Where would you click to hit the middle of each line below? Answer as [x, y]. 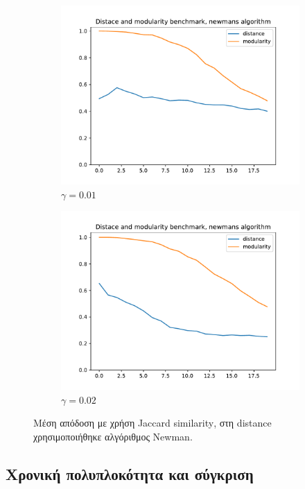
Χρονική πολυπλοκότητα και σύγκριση [130, 473]
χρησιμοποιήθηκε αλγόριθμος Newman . [113, 436]
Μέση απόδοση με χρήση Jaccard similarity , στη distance [152, 423]
